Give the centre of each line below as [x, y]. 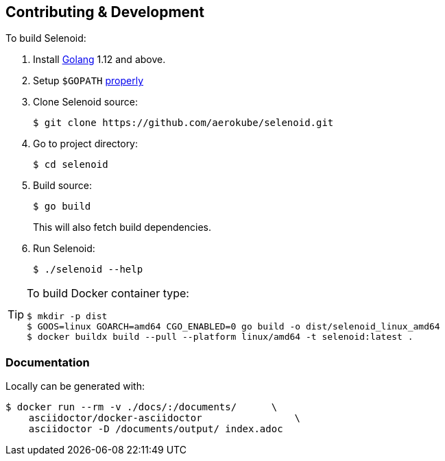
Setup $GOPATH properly [88, 81]
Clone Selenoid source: [85, 102]
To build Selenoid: [46, 38]
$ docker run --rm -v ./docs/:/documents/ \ [142, 407]
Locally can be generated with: [75, 386]
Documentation [48, 362]
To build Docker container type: [108, 294]
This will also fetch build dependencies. [122, 227]
